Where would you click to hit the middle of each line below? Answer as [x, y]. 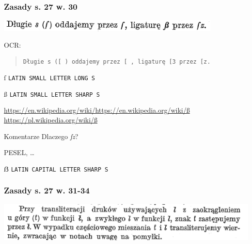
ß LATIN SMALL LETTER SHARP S [52, 94]
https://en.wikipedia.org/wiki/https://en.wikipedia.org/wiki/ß [97, 110]
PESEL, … [19, 152]
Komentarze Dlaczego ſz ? [41, 136]
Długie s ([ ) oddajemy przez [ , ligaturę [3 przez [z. [117, 62]
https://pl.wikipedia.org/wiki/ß [51, 119]
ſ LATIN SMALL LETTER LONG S [49, 78]
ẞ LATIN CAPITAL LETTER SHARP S [56, 168]
